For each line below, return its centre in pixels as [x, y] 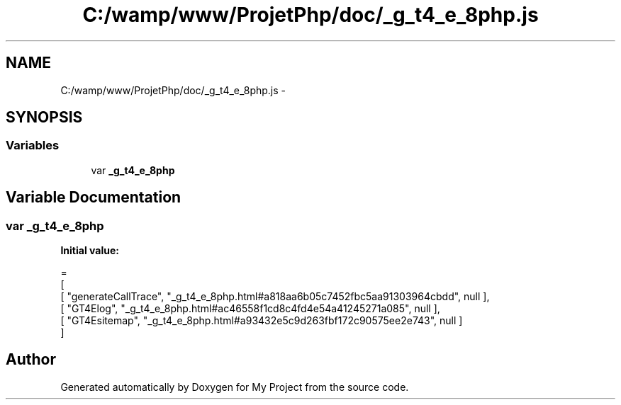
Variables [33, 146]
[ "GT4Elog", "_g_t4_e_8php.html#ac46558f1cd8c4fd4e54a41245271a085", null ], [250, 309]
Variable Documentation [94, 198]
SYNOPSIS [44, 118]
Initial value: [90, 251]
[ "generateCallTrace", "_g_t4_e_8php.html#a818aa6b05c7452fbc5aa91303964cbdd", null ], [275, 297]
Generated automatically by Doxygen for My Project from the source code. [235, 387]
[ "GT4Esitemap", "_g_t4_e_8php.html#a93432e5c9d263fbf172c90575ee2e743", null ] [262, 321]
